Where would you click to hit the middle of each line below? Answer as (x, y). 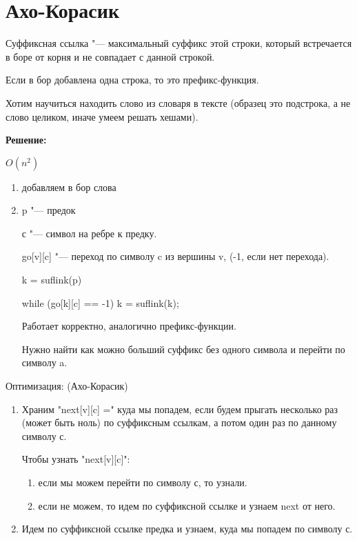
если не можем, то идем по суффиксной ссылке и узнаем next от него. (187, 505)
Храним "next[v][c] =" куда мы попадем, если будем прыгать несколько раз (180, 409)
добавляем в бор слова (69, 187)
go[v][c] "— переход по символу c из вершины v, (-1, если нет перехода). (175, 256)
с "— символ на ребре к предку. (89, 233)
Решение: (26, 140)
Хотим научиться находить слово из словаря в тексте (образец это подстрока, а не (178, 102)
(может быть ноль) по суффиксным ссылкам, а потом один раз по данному (179, 422)
